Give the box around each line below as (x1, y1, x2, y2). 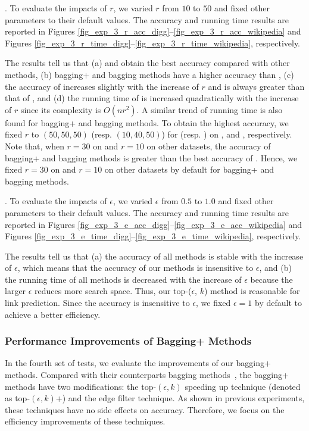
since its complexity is (20, 103, 101, 115)
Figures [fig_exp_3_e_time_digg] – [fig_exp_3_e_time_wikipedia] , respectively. (5, 230, 301, 242)
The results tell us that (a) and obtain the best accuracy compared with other (5, 57, 290, 69)
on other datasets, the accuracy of (146, 139, 271, 152)
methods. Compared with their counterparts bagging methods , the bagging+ (5, 368, 289, 381)
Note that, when (5, 139, 64, 152)
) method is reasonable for (204, 285, 300, 297)
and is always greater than (208, 80, 305, 92)
